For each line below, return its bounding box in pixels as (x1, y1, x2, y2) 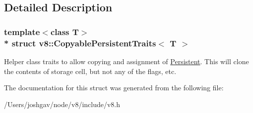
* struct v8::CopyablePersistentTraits (4, 37, 156, 49)
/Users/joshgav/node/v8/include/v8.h (4, 99, 121, 109)
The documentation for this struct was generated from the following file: (4, 82, 224, 93)
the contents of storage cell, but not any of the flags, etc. (4, 66, 177, 76)
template (4, 25, 40, 38)
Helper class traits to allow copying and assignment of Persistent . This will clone (4, 56, 249, 66)
